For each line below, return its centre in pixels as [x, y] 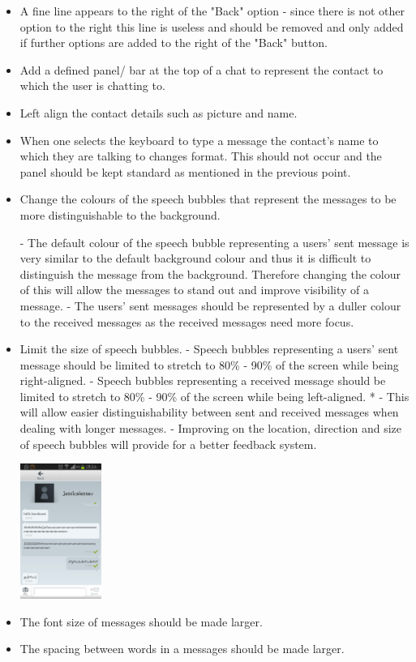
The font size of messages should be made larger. [141, 621]
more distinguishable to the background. [120, 214]
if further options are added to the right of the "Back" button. [174, 43]
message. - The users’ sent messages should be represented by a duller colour [210, 305]
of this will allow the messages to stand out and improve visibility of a [195, 290]
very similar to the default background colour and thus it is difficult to [195, 258]
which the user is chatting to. [92, 85]
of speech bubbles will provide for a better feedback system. [168, 444]
